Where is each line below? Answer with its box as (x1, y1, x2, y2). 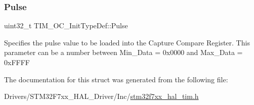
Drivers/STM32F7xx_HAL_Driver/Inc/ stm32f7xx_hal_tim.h (4, 91, 199, 101)
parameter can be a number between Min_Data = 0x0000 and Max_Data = (4, 47, 243, 58)
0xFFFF (4, 57, 30, 67)
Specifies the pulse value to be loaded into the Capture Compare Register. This (4, 37, 250, 47)
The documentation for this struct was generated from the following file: (4, 74, 228, 84)
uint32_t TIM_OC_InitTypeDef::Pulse (4, 20, 128, 31)
